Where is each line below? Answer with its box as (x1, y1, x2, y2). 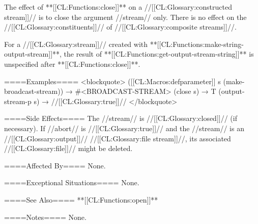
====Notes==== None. (4, 211, 87, 222)
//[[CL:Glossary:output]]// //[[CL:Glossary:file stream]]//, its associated (4, 133, 231, 143)
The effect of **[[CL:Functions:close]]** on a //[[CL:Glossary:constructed (4, 2, 232, 12)
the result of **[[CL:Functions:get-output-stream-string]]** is (64, 48, 254, 59)
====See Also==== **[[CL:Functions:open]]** (4, 194, 158, 205)
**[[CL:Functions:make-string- (150, 38, 244, 49)
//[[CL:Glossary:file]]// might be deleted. (4, 143, 133, 154)
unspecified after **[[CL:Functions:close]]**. (4, 58, 140, 69)
